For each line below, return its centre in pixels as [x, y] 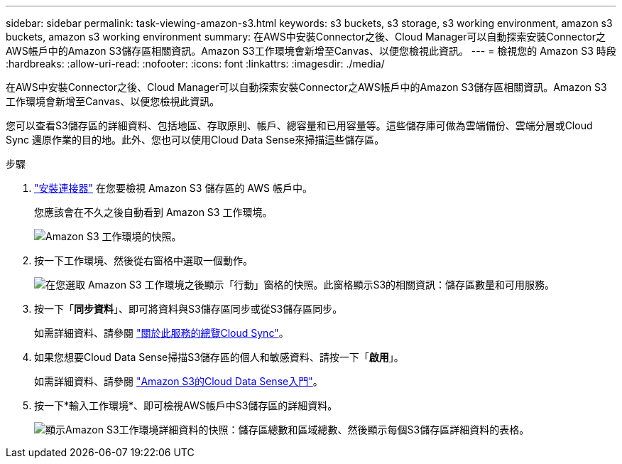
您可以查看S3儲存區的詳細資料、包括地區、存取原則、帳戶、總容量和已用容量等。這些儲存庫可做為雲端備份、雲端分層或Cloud [299, 125]
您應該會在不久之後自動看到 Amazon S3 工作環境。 [153, 212]
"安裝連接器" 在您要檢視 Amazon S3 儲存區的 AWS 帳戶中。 [173, 188]
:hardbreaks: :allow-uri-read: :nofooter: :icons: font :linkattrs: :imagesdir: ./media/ [195, 64]
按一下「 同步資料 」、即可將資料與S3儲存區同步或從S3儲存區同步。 [189, 309]
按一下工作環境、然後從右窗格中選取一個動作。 [143, 260]
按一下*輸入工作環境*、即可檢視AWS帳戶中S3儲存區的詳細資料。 [186, 405]
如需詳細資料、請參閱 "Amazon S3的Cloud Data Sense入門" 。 [179, 381]
